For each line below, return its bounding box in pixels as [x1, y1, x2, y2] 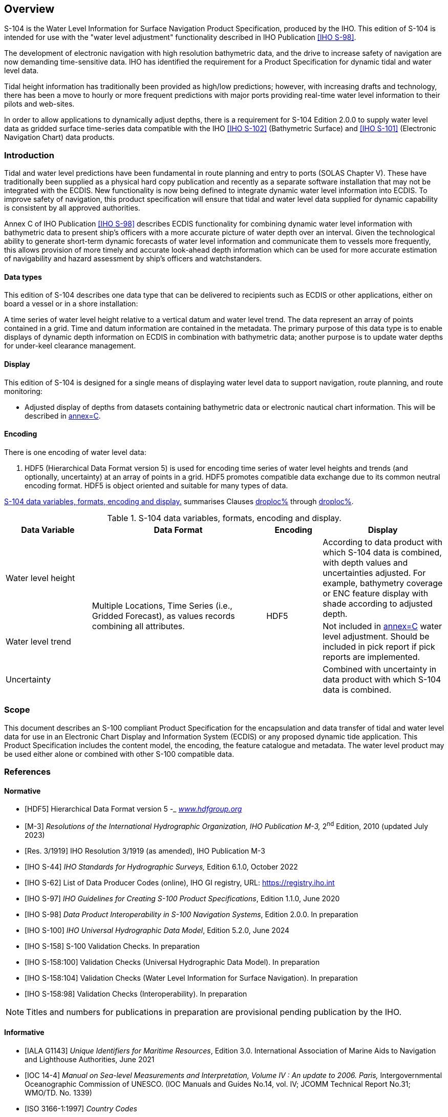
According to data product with [323, 536, 443, 547]
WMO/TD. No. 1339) [25, 1088, 92, 1098]
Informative [4, 1028, 45, 1037]
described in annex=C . [25, 411, 101, 420]
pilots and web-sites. [4, 99, 75, 109]
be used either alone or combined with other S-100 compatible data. [4, 749, 234, 758]
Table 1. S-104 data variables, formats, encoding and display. [107, 512, 342, 523]
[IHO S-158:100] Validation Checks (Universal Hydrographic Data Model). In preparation [25, 957, 320, 966]
